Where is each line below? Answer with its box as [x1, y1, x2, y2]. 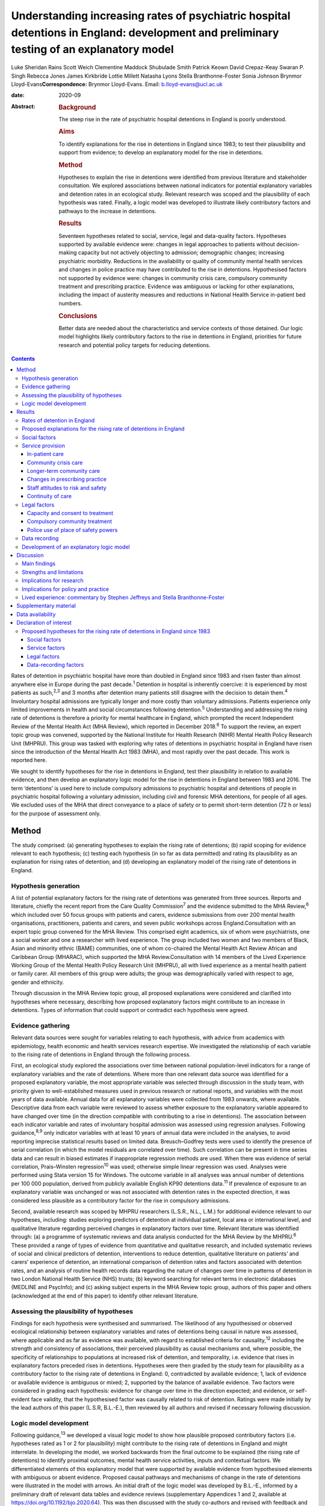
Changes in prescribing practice [27, 476, 107, 483]
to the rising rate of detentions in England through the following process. [11, 1051, 191, 1058]
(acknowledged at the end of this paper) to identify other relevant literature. [11, 1292, 199, 1299]
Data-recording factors [27, 661, 84, 669]
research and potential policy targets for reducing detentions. [58, 341, 211, 349]
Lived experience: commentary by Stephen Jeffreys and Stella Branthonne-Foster [22, 593, 225, 601]
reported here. [11, 757, 48, 764]
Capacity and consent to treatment [27, 510, 114, 517]
